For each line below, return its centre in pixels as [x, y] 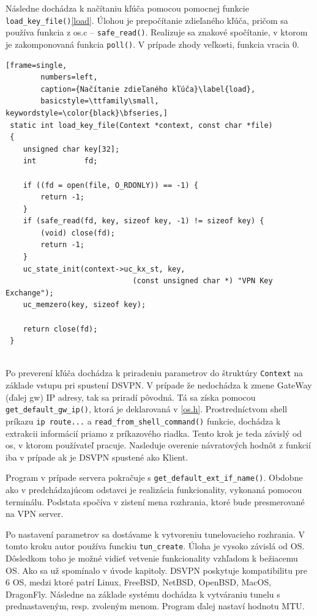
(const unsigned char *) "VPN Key [203, 281]
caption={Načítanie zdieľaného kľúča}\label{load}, [148, 89]
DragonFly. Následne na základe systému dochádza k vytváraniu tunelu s [143, 594]
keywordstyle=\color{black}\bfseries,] [87, 113]
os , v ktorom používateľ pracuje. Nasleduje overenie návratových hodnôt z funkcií [158, 445]
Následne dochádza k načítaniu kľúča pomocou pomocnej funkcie [127, 8]
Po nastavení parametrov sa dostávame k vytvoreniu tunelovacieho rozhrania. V [155, 534]
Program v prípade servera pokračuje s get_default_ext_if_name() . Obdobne [154, 477]
